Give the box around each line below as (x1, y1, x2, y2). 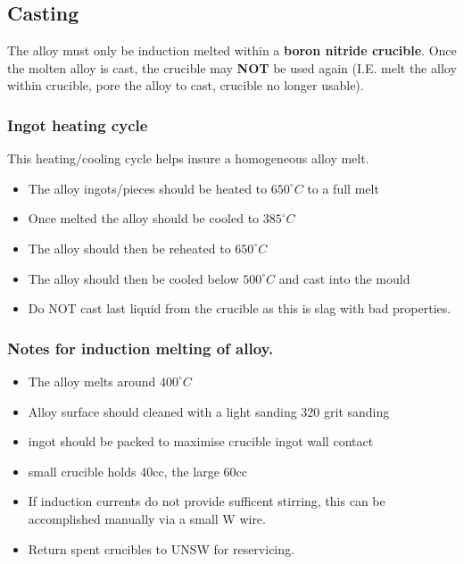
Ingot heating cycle (7, 113, 148, 136)
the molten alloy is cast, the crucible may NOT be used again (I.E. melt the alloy (7, 58, 457, 77)
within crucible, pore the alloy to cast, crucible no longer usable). (7, 76, 364, 95)
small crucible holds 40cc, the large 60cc (28, 461, 247, 480)
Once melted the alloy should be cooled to (28, 209, 260, 228)
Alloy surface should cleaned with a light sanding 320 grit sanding (28, 402, 390, 420)
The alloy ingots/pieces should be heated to (28, 178, 268, 197)
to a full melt (307, 178, 379, 197)
